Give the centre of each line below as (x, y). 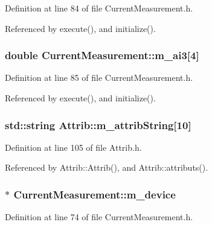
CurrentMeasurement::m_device (95, 194)
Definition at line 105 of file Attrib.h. (73, 147)
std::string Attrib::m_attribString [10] (98, 125)
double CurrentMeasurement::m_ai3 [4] (102, 55)
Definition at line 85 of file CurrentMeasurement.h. (99, 78)
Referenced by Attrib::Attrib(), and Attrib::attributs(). (107, 167)
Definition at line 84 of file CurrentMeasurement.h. (99, 8)
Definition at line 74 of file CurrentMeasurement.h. (99, 217)
